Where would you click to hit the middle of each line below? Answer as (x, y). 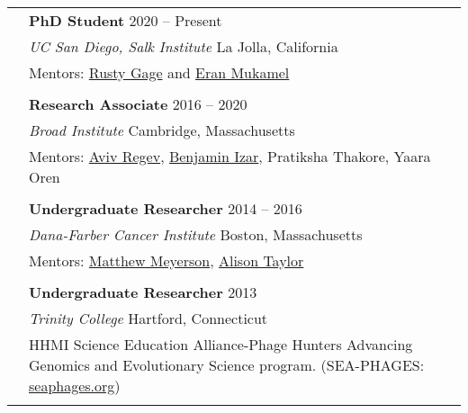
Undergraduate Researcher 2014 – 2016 (166, 208)
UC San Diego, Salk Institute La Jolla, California (184, 46)
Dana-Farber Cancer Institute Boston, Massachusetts (196, 234)
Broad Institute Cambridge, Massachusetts (162, 130)
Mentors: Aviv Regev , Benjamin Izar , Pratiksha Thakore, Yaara (230, 156)
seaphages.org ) (75, 386)
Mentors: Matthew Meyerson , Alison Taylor (166, 260)
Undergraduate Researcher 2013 (143, 292)
